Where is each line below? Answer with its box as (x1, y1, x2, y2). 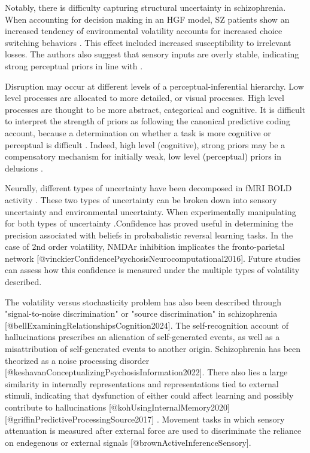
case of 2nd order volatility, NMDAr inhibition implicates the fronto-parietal (5, 240, 285, 253)
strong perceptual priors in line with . (5, 59, 143, 72)
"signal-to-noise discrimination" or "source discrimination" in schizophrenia (5, 307, 278, 320)
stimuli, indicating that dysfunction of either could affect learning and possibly (5, 389, 294, 402)
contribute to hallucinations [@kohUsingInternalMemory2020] (5, 401, 230, 413)
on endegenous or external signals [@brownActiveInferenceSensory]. (5, 436, 251, 448)
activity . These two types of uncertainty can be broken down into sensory (5, 193, 277, 206)
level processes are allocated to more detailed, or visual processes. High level (5, 91, 284, 104)
